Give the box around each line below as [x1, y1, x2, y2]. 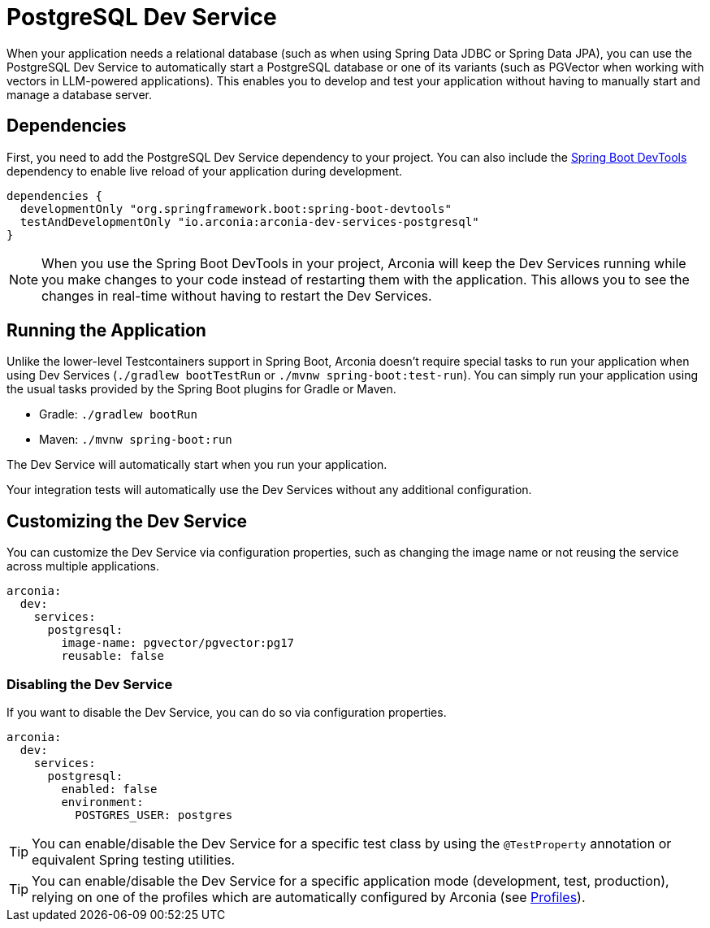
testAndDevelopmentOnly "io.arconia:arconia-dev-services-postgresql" [19, 215, 479, 228]
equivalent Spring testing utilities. [32, 852, 236, 869]
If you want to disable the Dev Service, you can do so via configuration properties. [6, 705, 447, 720]
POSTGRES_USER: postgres [75, 809, 233, 822]
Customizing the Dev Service [6, 510, 248, 531]
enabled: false [61, 783, 158, 796]
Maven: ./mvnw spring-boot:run [39, 432, 232, 447]
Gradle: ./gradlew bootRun [39, 407, 197, 422]
